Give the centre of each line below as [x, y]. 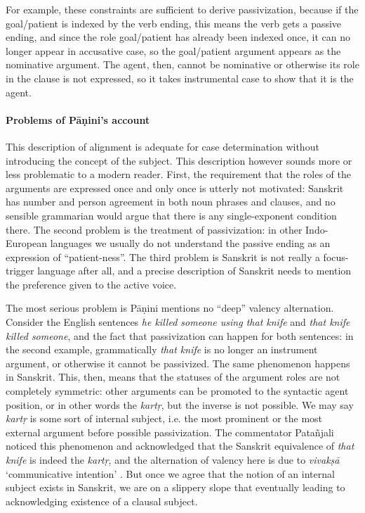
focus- [336, 256]
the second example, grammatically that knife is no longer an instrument [162, 349]
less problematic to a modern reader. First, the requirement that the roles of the [178, 174]
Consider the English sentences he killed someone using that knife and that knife [178, 322]
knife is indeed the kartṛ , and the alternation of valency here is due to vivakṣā [173, 460]
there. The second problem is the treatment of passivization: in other [154, 229]
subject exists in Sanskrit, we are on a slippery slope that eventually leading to [175, 487]
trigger [20, 271]
